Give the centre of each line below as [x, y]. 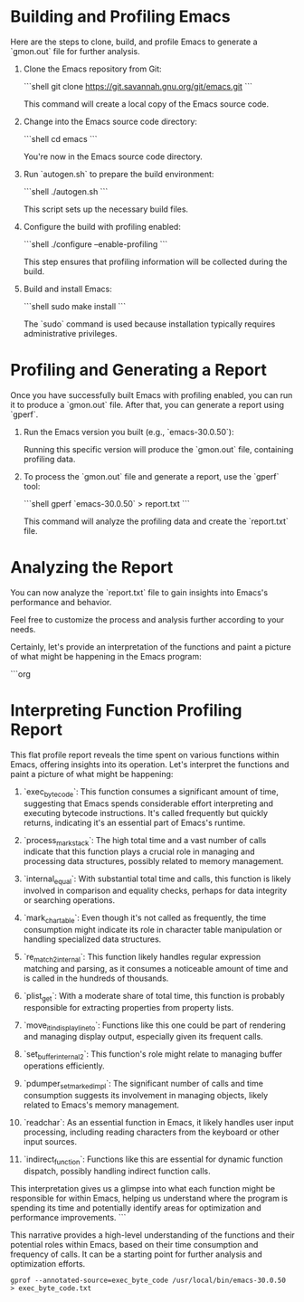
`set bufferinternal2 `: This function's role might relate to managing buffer [153, 1055]
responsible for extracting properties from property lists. [128, 1007]
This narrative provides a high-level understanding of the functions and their [152, 1235]
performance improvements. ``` [68, 1217]
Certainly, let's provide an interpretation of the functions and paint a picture [151, 646]
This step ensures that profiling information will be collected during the [155, 261]
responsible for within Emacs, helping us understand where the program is [149, 1198]
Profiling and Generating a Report [139, 371]
